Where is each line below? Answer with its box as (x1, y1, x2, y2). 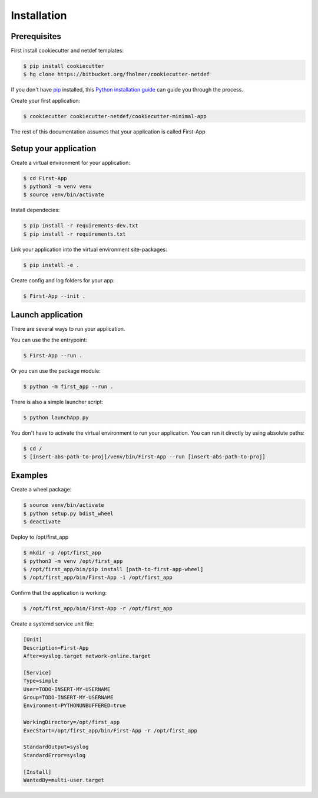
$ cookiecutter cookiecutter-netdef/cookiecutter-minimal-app (23, 113, 207, 119)
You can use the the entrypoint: (11, 336, 88, 343)
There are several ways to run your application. (11, 325, 125, 333)
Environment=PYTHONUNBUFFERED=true (23, 702, 126, 709)
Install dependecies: (11, 207, 60, 214)
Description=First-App (23, 644, 89, 651)
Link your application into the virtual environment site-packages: (11, 246, 167, 253)
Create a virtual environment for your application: (11, 159, 131, 166)
